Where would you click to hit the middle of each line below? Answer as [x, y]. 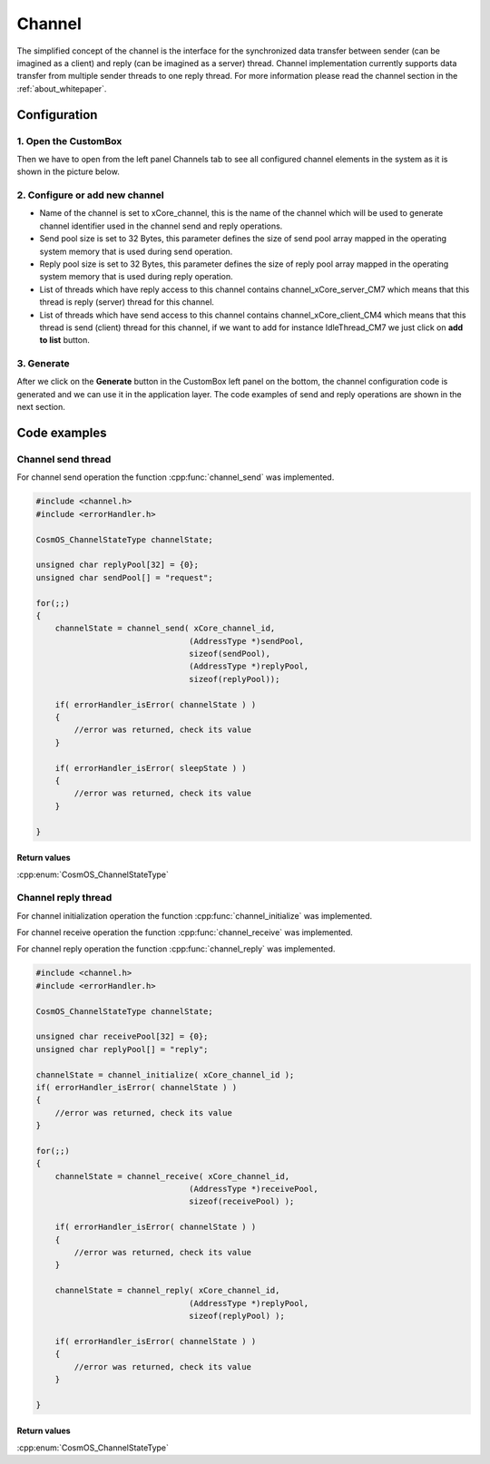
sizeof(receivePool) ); [242, 1201]
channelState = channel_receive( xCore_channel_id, [172, 1176]
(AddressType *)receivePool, [254, 1189]
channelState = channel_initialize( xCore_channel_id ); [165, 1074]
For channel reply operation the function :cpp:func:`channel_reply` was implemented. [176, 949]
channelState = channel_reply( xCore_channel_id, [167, 1291]
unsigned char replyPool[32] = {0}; [118, 565]
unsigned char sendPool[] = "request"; [124, 577]
